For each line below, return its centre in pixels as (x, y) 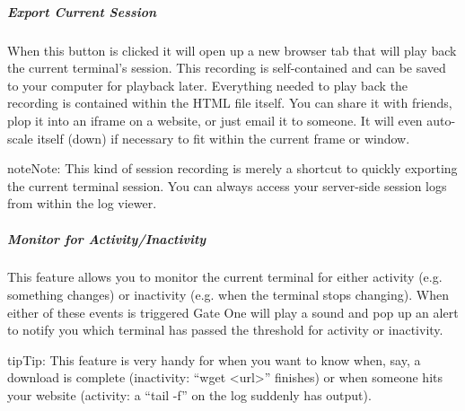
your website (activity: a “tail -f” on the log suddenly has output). (189, 395)
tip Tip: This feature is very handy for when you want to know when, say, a (214, 359)
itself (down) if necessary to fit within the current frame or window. (224, 138)
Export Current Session (82, 11)
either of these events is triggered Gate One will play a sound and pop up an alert (233, 312)
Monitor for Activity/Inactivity (107, 238)
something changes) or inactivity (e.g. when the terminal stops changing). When (228, 295)
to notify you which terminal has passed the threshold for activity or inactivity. (225, 330)
